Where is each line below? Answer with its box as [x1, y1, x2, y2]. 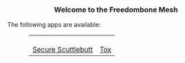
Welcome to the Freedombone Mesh [54, 5, 178, 15]
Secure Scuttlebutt [32, 45, 93, 55]
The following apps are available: [7, 21, 101, 29]
